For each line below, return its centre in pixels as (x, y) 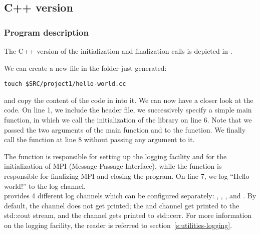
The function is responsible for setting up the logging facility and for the (115, 156)
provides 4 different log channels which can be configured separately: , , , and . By (130, 196)
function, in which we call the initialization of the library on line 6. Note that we (128, 120)
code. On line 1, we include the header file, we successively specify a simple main (128, 110)
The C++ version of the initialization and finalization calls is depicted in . (118, 51)
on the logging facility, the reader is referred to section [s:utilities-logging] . (118, 225)
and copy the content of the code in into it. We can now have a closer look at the (129, 100)
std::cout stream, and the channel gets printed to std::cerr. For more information (128, 215)
